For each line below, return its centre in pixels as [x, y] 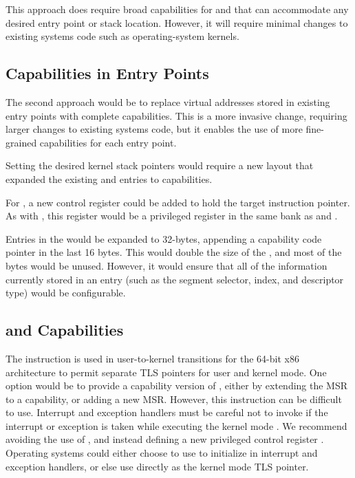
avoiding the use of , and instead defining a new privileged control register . [165, 439]
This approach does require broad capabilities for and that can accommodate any [177, 9]
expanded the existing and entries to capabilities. [109, 178]
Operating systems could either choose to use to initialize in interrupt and [162, 453]
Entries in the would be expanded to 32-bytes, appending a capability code [164, 238]
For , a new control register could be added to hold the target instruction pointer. [178, 202]
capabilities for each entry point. [108, 142]
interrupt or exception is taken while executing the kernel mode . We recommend [176, 425]
